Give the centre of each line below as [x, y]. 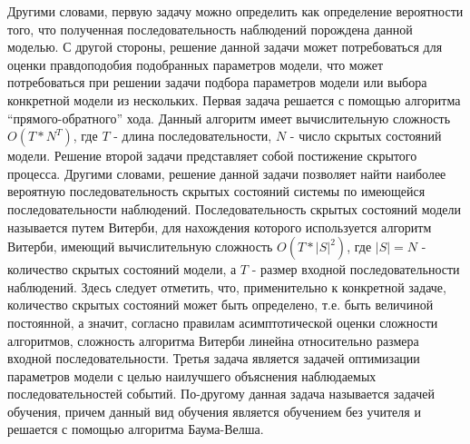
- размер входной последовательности [356, 269]
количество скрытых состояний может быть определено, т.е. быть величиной [220, 305]
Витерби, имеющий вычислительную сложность [140, 247]
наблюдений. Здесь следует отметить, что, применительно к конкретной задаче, [227, 286]
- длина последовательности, [193, 136]
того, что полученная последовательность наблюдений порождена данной [210, 29]
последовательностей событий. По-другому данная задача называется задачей [221, 394]
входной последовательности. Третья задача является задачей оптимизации [214, 358]
